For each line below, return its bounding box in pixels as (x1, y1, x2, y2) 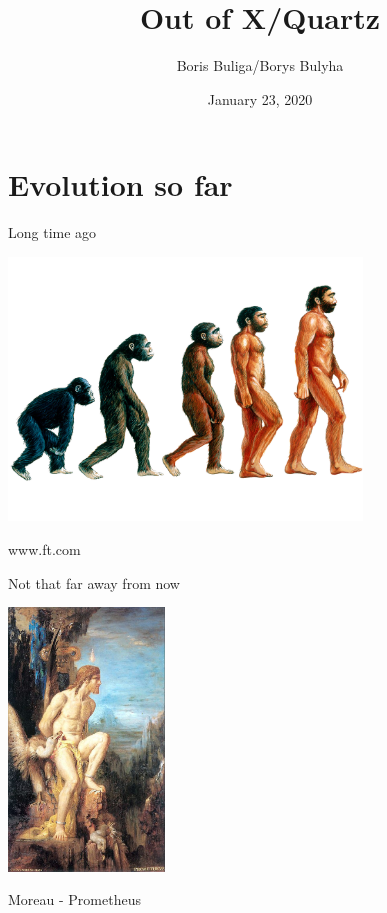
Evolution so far (8, 164, 233, 205)
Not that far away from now (8, 572, 180, 593)
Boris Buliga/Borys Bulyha (176, 55, 344, 76)
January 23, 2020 (207, 88, 313, 109)
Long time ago (8, 222, 97, 243)
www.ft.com (8, 539, 81, 559)
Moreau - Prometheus (8, 889, 141, 910)
